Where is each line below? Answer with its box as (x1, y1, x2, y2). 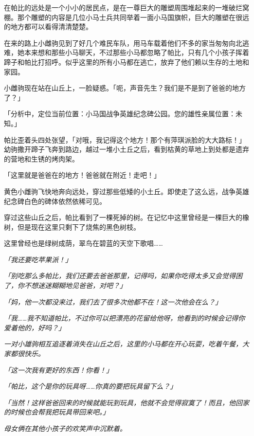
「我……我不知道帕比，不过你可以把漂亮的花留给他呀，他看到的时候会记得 (4, 313, 238, 323)
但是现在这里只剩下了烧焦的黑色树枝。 (17, 221, 140, 232)
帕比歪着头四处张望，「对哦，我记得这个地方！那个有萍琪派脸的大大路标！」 (4, 134, 246, 145)
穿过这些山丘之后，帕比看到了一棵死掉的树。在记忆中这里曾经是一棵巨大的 (4, 212, 242, 222)
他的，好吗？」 (17, 322, 65, 332)
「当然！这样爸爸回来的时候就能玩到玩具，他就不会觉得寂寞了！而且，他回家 (4, 397, 249, 407)
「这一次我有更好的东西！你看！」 (4, 364, 113, 375)
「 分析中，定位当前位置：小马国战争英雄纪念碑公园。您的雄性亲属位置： (4, 109, 236, 119)
